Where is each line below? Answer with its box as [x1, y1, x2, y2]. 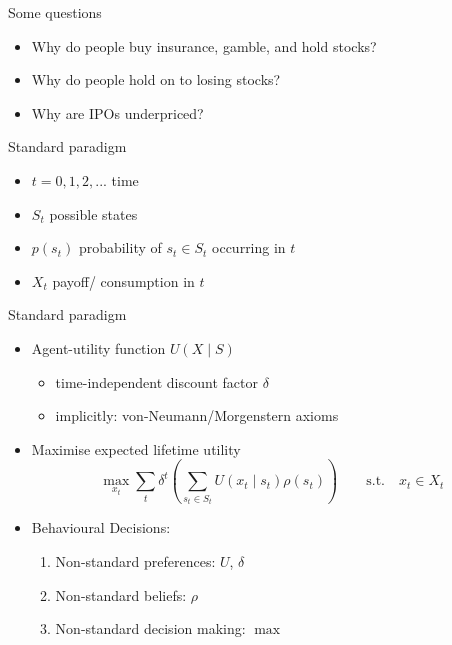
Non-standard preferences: [55, 550, 216, 571]
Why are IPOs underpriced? [31, 102, 204, 123]
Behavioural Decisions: [31, 517, 171, 538]
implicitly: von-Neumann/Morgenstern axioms [55, 405, 339, 426]
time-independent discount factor [55, 371, 258, 392]
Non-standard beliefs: [55, 584, 187, 605]
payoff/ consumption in [52, 270, 195, 291]
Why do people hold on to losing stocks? [31, 69, 281, 90]
